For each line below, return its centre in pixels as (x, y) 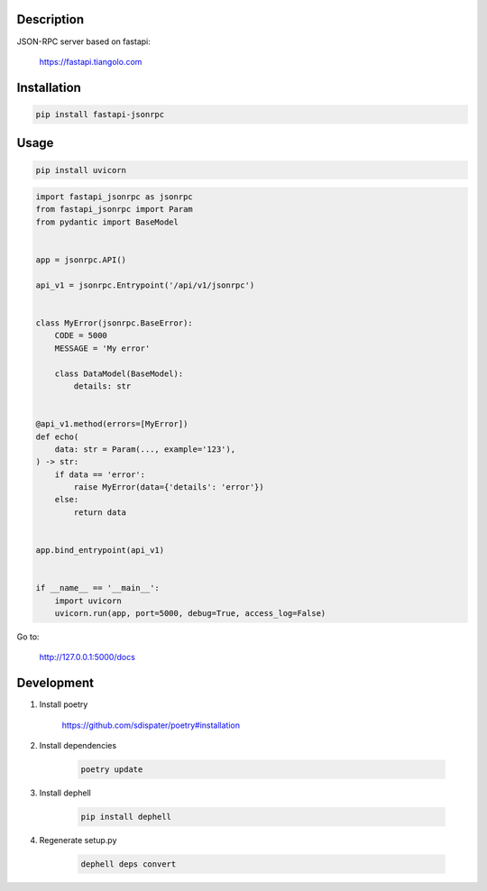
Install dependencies (78, 746)
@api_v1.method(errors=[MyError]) (112, 424)
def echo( (57, 436)
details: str (102, 386)
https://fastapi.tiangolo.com (91, 61)
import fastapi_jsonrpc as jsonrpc (114, 197)
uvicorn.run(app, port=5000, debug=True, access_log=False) (190, 613)
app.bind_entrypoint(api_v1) (100, 551)
